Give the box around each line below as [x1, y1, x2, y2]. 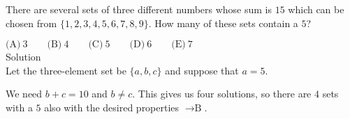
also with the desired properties [44, 100, 180, 114]
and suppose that [165, 63, 239, 77]
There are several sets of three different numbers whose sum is [6, 2, 272, 16]
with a [6, 100, 33, 114]
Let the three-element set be [6, 63, 126, 77]
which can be [288, 2, 344, 16]
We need [6, 86, 43, 101]
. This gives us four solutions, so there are [132, 86, 312, 101]
